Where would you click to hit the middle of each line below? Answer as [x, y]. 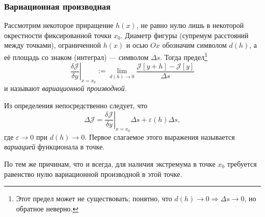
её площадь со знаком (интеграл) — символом [76, 57]
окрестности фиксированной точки [58, 35]
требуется [242, 164]
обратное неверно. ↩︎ [47, 208]
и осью [137, 45]
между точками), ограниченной [52, 45]
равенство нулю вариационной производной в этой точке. [93, 174]
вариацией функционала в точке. [55, 147]
